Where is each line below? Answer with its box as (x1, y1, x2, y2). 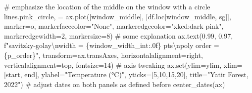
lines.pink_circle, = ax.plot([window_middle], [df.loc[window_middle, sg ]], (4, 11, 231, 21)
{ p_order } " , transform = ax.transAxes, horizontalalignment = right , (4, 49, 203, 60)
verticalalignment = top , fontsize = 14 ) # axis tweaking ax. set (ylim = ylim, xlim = (4, 59, 243, 70)
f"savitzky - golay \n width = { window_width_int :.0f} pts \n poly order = (4, 40, 219, 50)
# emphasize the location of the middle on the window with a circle (4, 1, 210, 11)
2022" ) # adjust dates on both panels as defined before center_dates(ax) (4, 79, 225, 89)
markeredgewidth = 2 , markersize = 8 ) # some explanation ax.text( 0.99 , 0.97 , (4, 30, 233, 41)
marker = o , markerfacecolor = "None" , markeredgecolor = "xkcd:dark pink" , (4, 21, 224, 31)
